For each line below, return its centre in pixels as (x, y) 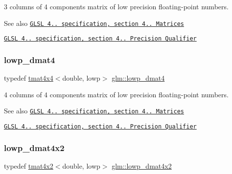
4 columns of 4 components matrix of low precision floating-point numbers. (116, 94)
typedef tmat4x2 (29, 165)
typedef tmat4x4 (29, 78)
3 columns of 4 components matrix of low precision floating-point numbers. (116, 6)
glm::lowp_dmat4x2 (142, 165)
